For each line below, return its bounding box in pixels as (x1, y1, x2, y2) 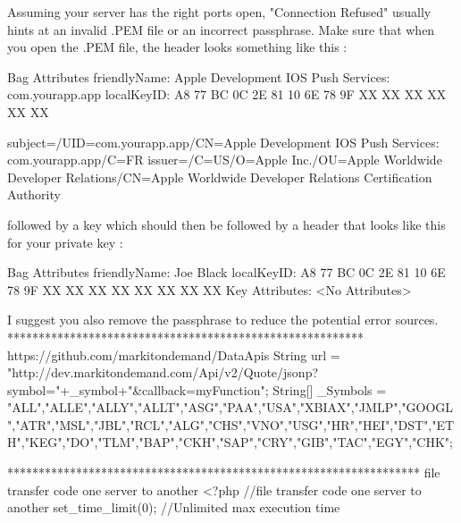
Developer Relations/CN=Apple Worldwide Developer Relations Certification (7, 167, 432, 186)
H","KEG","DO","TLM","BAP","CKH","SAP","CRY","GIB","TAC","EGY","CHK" (7, 433, 450, 451)
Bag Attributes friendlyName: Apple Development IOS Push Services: (7, 67, 390, 86)
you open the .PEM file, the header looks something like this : (7, 38, 348, 56)
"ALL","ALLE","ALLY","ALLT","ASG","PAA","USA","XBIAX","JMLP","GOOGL (7, 398, 454, 417)
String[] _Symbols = (272, 380, 387, 399)
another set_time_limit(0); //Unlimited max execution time (7, 498, 340, 517)
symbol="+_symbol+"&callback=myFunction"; (7, 380, 269, 399)
